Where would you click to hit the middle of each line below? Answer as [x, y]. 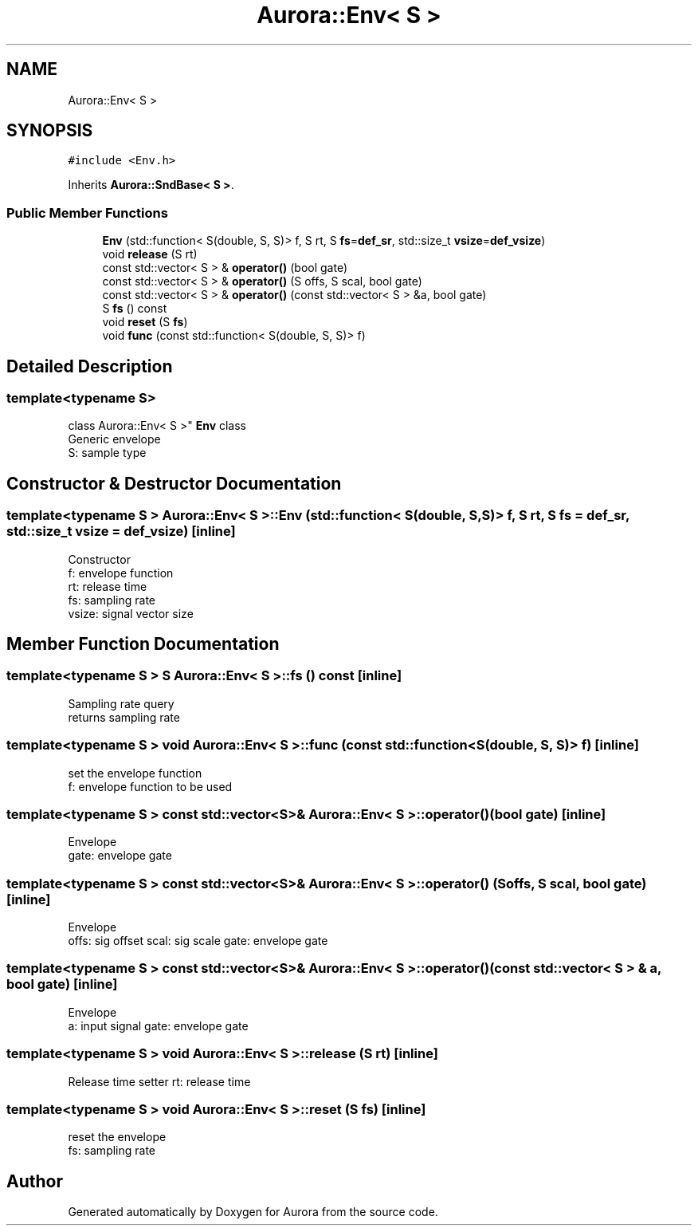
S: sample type [107, 453]
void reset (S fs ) [145, 322]
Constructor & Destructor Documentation [174, 483]
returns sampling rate [124, 717]
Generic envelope [114, 439]
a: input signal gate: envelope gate [158, 1025]
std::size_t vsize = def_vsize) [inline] [121, 531]
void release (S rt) [150, 254]
